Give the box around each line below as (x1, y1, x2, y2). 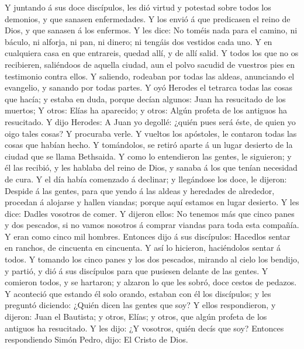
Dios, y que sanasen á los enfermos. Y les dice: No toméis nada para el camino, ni (5, 24, 298, 36)
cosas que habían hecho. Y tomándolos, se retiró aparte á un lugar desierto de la (5, 139, 293, 151)
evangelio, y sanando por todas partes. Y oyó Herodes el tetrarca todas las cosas (5, 81, 292, 94)
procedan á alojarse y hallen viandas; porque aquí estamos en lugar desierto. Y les (5, 196, 299, 208)
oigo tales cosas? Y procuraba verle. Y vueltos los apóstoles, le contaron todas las (5, 127, 297, 139)
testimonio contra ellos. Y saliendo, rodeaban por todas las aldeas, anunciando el (5, 70, 295, 82)
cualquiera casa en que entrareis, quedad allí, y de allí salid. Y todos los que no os (5, 47, 299, 59)
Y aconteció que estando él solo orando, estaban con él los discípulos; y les (5, 287, 271, 299)
